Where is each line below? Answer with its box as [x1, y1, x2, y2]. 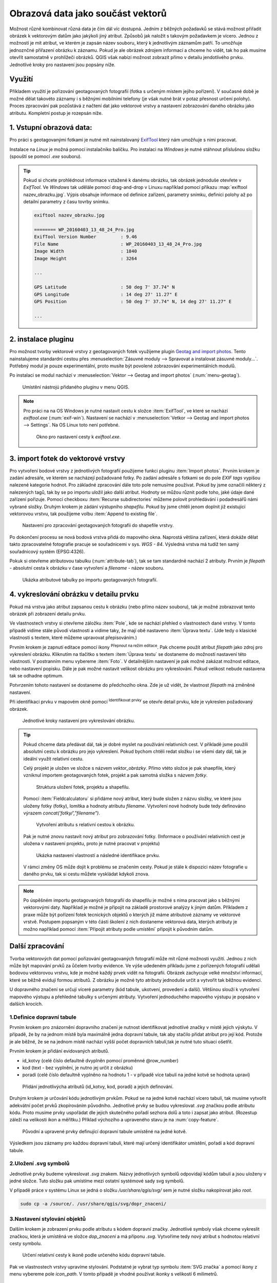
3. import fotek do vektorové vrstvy [9, 454, 125, 463]
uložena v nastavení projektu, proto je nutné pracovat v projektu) [23, 841, 160, 847]
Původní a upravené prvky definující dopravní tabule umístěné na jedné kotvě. [22, 1128, 187, 1134]
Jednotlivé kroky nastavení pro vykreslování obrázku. [22, 717, 135, 724]
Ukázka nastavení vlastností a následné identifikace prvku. [36, 852, 160, 858]
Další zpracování [9, 942, 64, 950]
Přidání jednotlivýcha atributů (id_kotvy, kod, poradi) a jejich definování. [22, 1083, 174, 1090]
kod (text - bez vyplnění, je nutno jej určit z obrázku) [22, 1064, 133, 1071]
